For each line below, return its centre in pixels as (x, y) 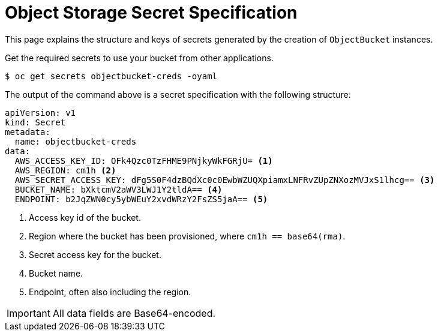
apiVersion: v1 (40, 112)
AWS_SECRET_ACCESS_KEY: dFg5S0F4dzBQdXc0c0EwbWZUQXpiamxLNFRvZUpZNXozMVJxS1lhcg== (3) (225, 180)
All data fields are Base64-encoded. (134, 313)
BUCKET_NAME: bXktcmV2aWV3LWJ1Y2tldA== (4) (118, 189)
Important (28, 313)
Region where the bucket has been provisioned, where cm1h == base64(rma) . (187, 236)
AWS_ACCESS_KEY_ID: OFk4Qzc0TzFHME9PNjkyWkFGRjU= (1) (144, 160)
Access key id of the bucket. (85, 217)
